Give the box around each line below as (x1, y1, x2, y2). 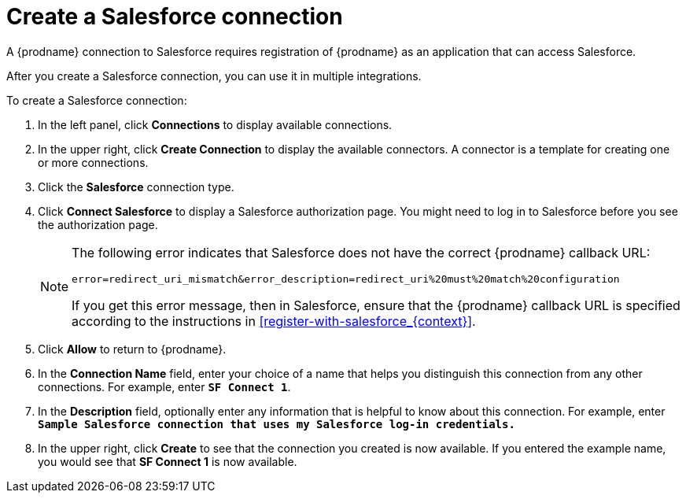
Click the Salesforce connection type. (38, 179, 234, 194)
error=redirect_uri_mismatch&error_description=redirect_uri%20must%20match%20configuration (72, 272, 620, 285)
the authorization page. (38, 217, 158, 231)
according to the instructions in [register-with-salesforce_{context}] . (72, 312, 476, 329)
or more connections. (38, 155, 149, 169)
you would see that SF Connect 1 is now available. (38, 454, 297, 468)
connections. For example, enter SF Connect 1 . (38, 379, 291, 394)
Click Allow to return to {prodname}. (38, 342, 227, 356)
